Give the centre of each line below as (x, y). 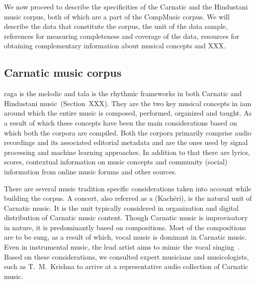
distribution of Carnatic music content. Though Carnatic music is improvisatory (126, 217)
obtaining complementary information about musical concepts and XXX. (115, 46)
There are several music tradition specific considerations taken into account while (128, 188)
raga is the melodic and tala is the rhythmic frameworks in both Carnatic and (123, 93)
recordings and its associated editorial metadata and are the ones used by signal (126, 142)
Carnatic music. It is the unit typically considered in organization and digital (122, 208)
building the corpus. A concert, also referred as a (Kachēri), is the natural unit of (128, 198)
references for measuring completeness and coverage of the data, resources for (122, 36)
